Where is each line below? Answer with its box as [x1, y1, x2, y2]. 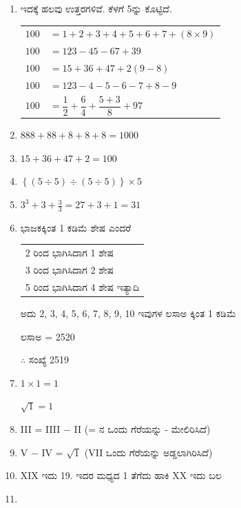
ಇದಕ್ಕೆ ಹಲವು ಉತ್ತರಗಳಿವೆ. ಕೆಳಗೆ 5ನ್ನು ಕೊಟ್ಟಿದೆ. [20, 1, 172, 15]
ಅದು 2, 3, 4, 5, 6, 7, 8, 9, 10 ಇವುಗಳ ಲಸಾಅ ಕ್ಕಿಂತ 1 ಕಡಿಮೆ [20, 306, 236, 321]
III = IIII [20, 421, 61, 436]
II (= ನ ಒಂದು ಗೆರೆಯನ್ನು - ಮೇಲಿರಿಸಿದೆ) [74, 421, 211, 436]
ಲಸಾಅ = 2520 [20, 329, 75, 343]
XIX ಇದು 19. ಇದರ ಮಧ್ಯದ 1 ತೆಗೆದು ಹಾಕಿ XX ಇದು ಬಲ [20, 468, 222, 482]
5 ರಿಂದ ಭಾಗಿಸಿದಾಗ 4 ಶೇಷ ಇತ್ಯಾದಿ [25, 279, 140, 294]
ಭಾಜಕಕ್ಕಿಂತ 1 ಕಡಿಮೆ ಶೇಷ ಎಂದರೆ [20, 220, 132, 234]
